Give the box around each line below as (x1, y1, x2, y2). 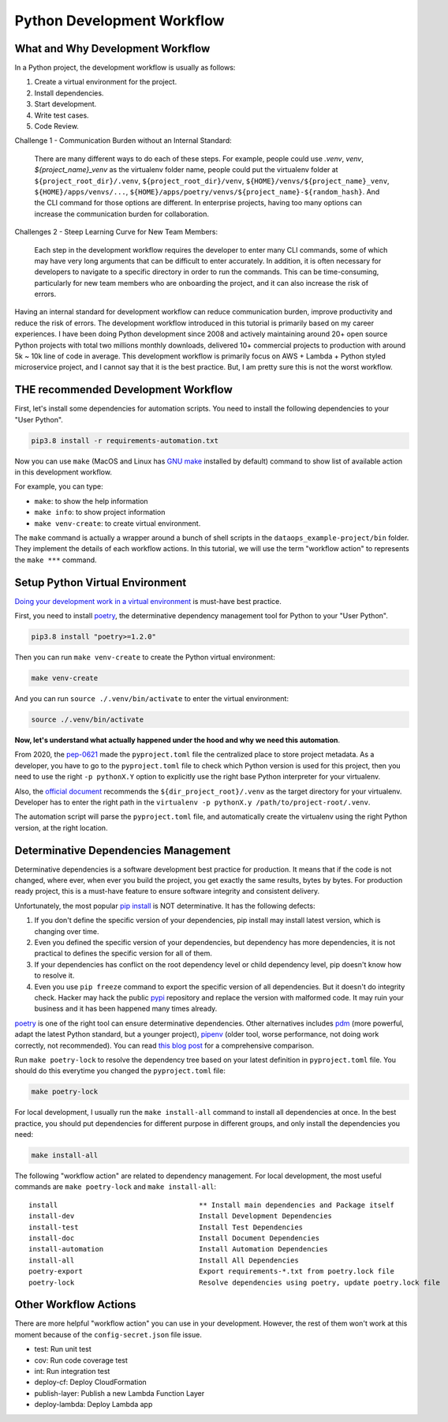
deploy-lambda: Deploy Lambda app (34, 1400, 153, 1409)
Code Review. (34, 122, 79, 131)
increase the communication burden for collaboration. (34, 209, 209, 219)
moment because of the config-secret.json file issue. (14, 1330, 203, 1339)
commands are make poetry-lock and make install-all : (14, 1182, 217, 1191)
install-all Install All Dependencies (28, 1255, 299, 1265)
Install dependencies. (34, 88, 104, 98)
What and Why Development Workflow (14, 42, 211, 55)
